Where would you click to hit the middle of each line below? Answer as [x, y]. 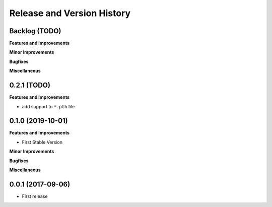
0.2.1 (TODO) [30, 85]
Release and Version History [70, 13]
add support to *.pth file [48, 106]
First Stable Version [42, 142]
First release [35, 196]
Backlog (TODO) [35, 31]
